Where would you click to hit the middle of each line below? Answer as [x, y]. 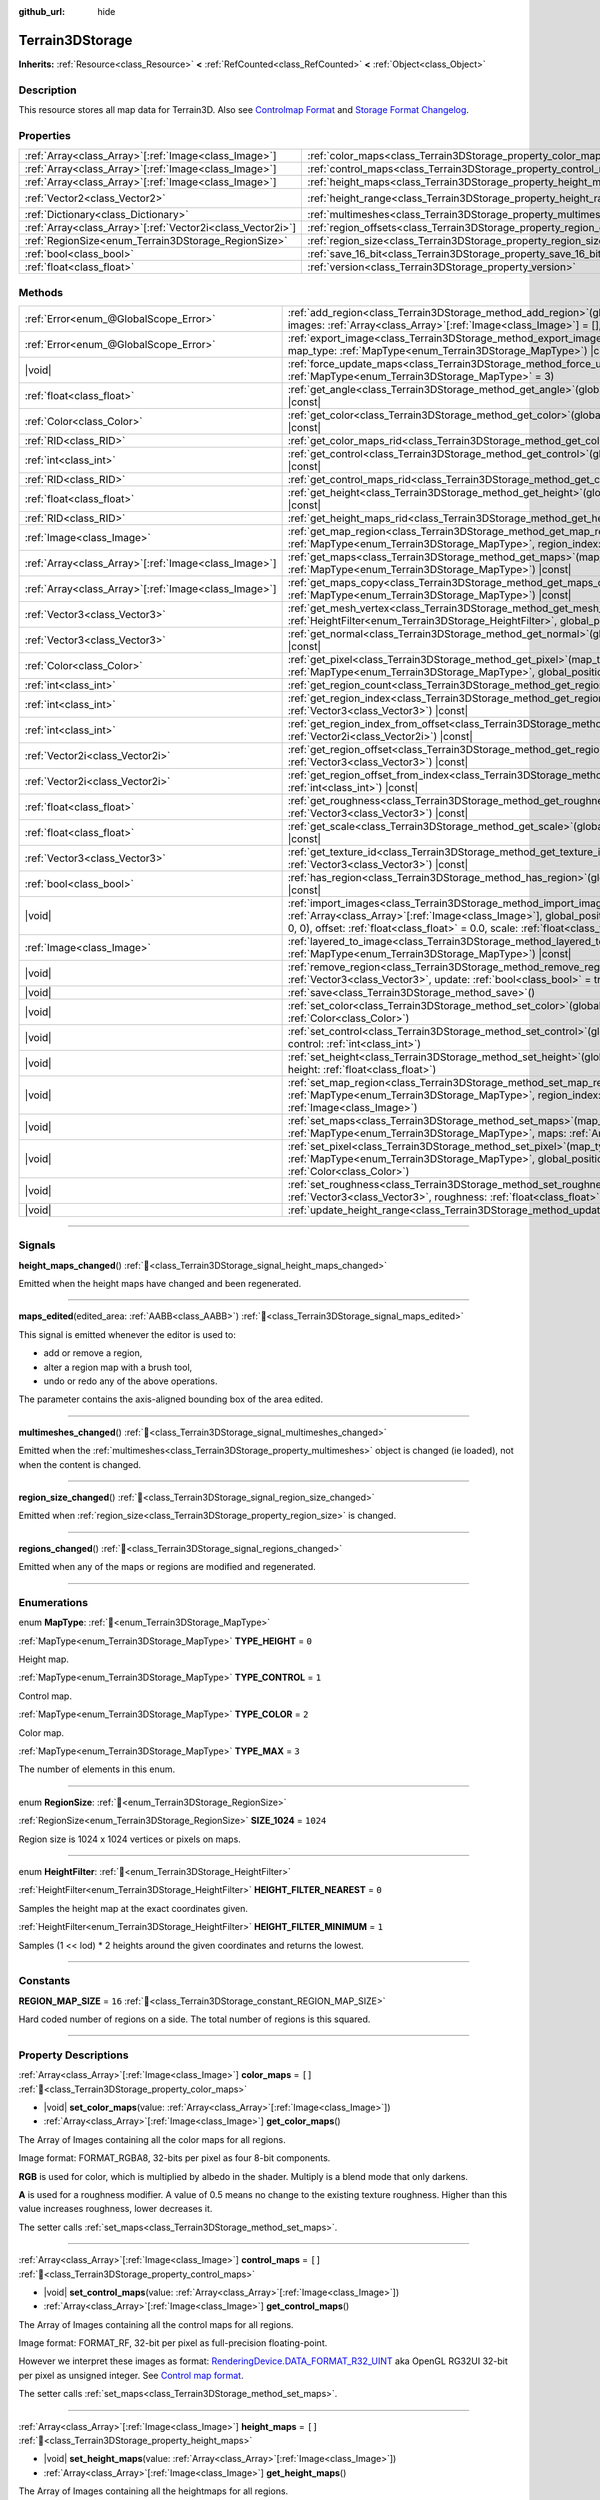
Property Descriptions [73, 2055]
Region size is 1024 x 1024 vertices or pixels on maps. [130, 1839]
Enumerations [53, 1602]
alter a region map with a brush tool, [118, 1367]
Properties [45, 135]
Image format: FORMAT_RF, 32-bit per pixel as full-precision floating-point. [173, 2343]
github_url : [41, 11]
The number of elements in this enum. [97, 1769]
